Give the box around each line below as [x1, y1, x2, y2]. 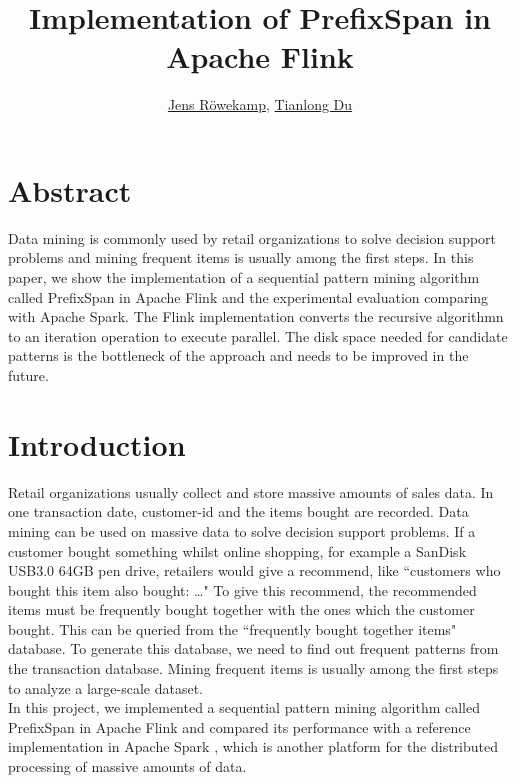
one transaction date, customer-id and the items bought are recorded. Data [8, 501, 469, 522]
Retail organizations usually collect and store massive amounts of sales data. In [8, 481, 494, 502]
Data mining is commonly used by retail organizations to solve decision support [8, 227, 497, 248]
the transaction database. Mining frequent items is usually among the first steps [8, 658, 499, 679]
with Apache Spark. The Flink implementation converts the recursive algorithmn [8, 306, 504, 327]
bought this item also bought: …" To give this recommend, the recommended [8, 579, 477, 600]
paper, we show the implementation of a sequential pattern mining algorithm [8, 267, 480, 288]
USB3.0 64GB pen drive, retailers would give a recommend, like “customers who [8, 560, 501, 581]
